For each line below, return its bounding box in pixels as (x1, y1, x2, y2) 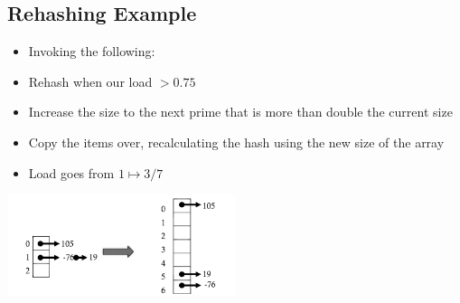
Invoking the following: (28, 42, 155, 61)
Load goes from (28, 163, 115, 182)
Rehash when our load (28, 71, 153, 90)
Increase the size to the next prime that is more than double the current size (28, 102, 453, 121)
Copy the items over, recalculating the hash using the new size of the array (28, 132, 445, 151)
